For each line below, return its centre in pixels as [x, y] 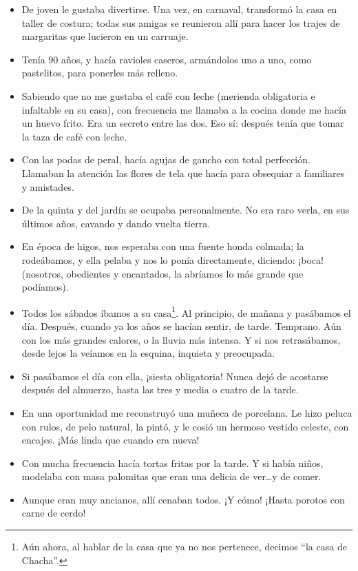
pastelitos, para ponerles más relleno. [100, 73]
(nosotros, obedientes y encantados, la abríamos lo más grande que [162, 273]
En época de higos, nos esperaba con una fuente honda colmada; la [163, 246]
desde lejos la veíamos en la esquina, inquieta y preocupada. [148, 353]
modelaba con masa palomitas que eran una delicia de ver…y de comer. [171, 476]
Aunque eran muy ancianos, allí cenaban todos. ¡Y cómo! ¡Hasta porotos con [183, 499]
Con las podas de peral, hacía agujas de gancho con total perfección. [166, 159]
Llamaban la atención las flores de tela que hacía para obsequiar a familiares [183, 173]
